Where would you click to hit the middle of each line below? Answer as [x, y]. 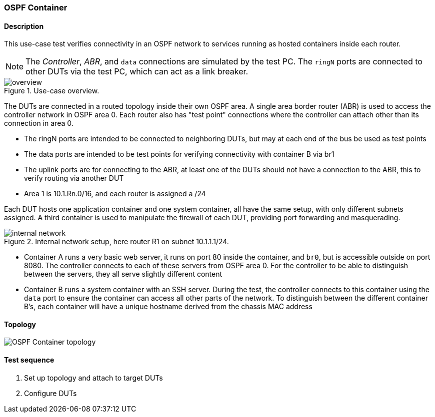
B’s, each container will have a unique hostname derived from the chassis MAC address [168, 307]
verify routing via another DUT [74, 178]
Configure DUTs [50, 393]
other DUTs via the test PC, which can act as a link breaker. [137, 72]
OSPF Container [36, 7]
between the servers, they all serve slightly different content [123, 274]
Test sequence [29, 360]
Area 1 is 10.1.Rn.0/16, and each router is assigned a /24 [115, 194]
